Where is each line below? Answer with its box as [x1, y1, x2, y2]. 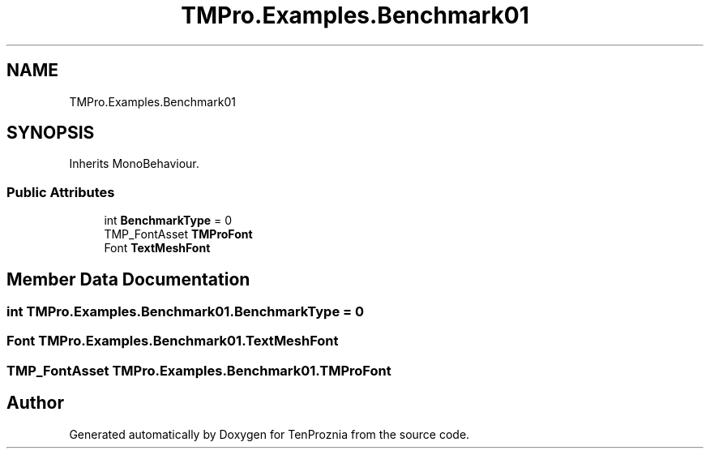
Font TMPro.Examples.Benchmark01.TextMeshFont [6, 333, 339, 350]
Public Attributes [6, 183, 115, 200]
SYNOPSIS [6, 122, 95, 144]
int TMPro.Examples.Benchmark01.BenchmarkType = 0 [6, 303, 365, 320]
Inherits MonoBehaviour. [69, 157, 199, 171]
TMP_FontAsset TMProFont [104, 227, 253, 242]
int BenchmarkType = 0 [104, 213, 233, 228]
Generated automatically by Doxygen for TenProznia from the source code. [69, 427, 470, 441]
